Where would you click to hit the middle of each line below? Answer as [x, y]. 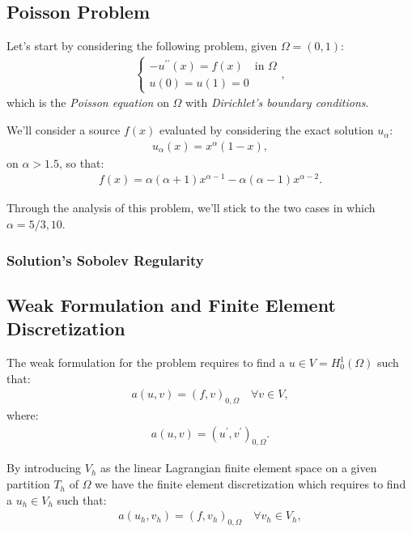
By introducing [44, 468]
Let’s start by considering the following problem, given [142, 46]
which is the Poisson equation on [88, 102]
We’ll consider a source [64, 130]
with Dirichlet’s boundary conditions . [277, 102]
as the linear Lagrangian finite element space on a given [238, 468]
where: [23, 415]
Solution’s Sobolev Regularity [105, 260]
